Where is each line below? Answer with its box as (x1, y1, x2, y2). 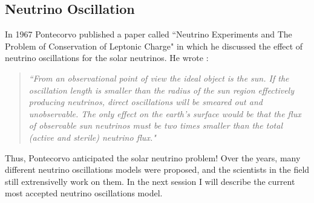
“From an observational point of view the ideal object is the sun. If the (28, 71, 289, 84)
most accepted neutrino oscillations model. (5, 187, 163, 199)
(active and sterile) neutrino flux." (28, 130, 156, 143)
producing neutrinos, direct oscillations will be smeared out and (28, 95, 263, 108)
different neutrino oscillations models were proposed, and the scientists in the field (5, 163, 310, 176)
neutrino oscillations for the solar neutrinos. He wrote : (5, 51, 209, 64)
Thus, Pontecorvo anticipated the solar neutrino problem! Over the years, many (5, 151, 301, 164)
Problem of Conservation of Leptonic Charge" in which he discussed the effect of (5, 39, 303, 52)
